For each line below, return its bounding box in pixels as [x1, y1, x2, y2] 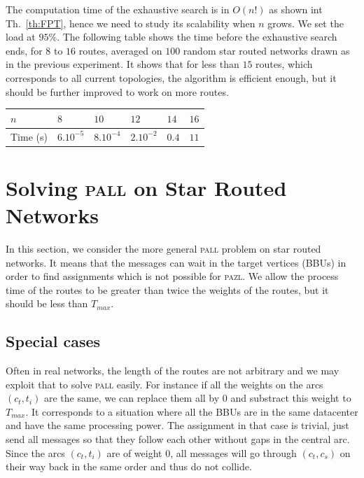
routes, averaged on [78, 43, 162, 57]
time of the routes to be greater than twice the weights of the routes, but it [6, 282, 329, 297]
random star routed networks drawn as [183, 43, 350, 57]
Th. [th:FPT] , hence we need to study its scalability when [6, 15, 255, 30]
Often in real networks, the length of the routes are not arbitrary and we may [6, 363, 339, 378]
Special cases [6, 330, 101, 352]
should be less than [6, 296, 88, 311]
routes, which [255, 57, 313, 71]
